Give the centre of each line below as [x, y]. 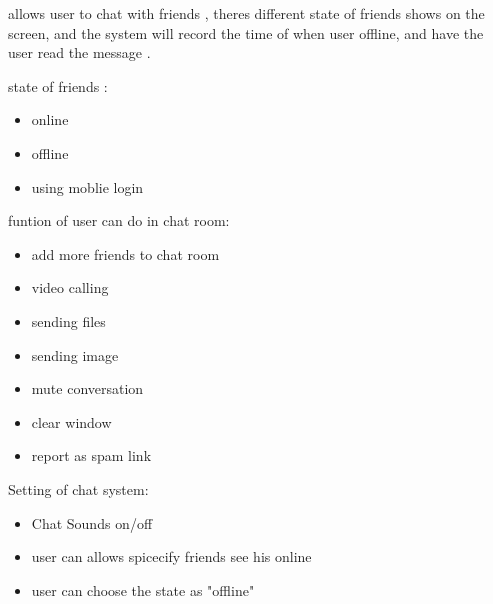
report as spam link [91, 455]
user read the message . [79, 52]
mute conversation [87, 388]
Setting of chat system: [78, 488]
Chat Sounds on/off [92, 522]
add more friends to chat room [125, 253]
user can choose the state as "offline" [143, 589]
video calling [70, 287]
